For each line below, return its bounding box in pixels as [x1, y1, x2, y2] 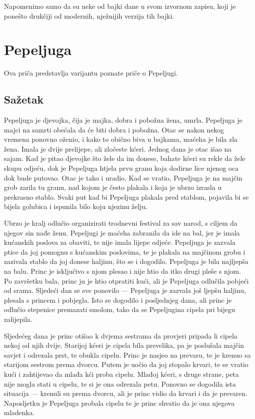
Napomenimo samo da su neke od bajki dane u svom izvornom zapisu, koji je [4, 1, 236, 11]
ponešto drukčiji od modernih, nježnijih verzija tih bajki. [4, 10, 175, 21]
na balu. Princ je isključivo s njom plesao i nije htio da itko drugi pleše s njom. [4, 266, 241, 276]
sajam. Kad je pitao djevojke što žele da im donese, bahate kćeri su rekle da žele [4, 153, 246, 163]
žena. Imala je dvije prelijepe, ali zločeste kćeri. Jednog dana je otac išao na [4, 143, 231, 154]
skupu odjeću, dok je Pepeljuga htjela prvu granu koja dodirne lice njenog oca [4, 163, 239, 173]
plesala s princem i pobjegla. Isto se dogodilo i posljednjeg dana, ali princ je [4, 294, 232, 305]
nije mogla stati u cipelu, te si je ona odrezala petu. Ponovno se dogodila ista [4, 378, 236, 389]
